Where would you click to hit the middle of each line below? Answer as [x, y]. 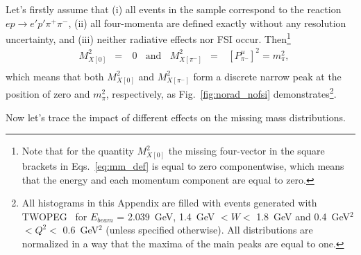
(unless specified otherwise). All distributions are [209, 230]
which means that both [55, 76]
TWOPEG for [54, 216]
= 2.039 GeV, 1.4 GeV [166, 216]
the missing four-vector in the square [246, 151]
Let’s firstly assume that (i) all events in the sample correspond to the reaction [174, 9]
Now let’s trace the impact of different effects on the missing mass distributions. [176, 117]
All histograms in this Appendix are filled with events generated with [169, 203]
